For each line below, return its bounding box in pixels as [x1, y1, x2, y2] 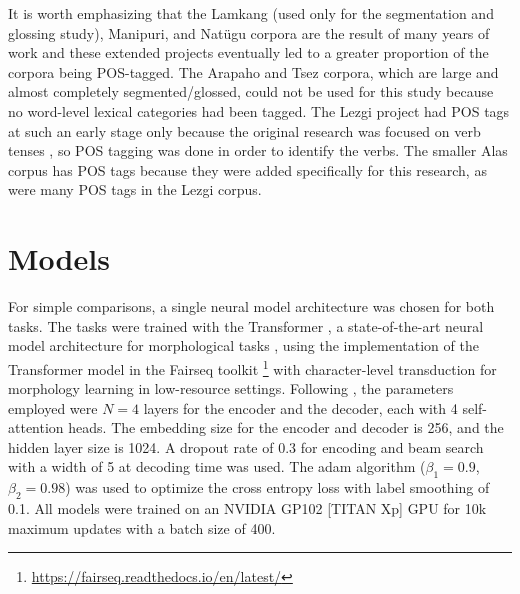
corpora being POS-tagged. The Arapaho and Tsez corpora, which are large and [8, 61, 499, 82]
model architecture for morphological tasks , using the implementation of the [8, 335, 479, 356]
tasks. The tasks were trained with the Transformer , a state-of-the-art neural [8, 315, 484, 336]
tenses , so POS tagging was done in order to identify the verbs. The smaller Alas [8, 140, 508, 161]
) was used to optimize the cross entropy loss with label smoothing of [65, 477, 490, 498]
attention [8, 417, 64, 438]
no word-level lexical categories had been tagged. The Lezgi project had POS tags [8, 100, 510, 121]
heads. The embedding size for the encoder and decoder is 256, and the [68, 417, 504, 438]
